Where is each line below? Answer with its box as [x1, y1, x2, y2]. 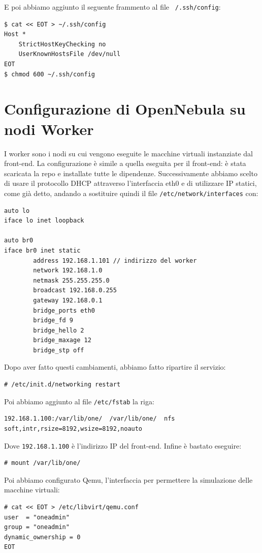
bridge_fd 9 [33, 317, 74, 324]
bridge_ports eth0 [33, 307, 95, 314]
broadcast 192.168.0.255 [33, 287, 117, 294]
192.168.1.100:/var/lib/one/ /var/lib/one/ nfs [4, 415, 175, 423]
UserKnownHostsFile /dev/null [18, 50, 121, 58]
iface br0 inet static [4, 246, 81, 254]
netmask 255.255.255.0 [33, 276, 110, 284]
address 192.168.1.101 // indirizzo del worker [33, 257, 197, 264]
